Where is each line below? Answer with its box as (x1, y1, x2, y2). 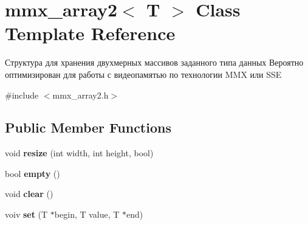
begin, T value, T (54, 208, 120, 221)
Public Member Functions (5, 118, 171, 137)
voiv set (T (5, 208, 48, 221)
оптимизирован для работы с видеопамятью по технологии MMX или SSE (5, 67, 282, 80)
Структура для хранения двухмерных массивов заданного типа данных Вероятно (5, 56, 304, 69)
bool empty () (5, 167, 60, 179)
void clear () (5, 187, 53, 200)
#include (5, 88, 39, 101)
